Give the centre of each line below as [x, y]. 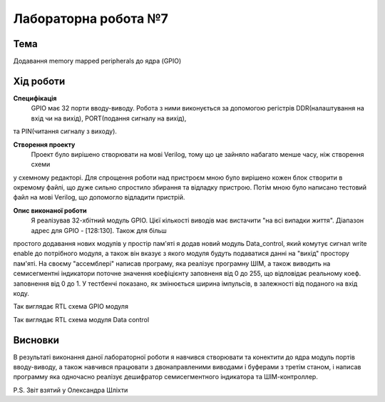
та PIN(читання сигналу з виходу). [65, 131]
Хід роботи [39, 81]
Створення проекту [44, 144]
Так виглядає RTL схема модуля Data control [81, 319]
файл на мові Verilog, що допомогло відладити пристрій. [99, 197]
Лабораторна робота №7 [91, 19]
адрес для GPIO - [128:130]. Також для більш [99, 230]
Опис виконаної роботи [50, 210]
